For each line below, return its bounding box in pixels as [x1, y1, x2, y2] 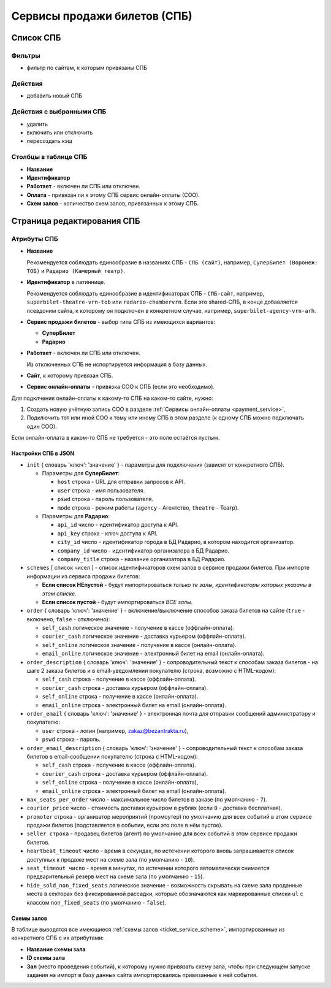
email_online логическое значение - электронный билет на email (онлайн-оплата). [42, 650, 265, 657]
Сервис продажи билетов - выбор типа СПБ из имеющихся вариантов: [26, 318, 216, 325]
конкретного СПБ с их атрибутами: [11, 934, 104, 941]
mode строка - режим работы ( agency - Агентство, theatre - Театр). [57, 504, 239, 511]
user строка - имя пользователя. [57, 486, 145, 494]
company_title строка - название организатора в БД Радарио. [57, 555, 226, 562]
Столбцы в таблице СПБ [11, 153, 88, 161]
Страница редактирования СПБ [11, 215, 140, 226]
